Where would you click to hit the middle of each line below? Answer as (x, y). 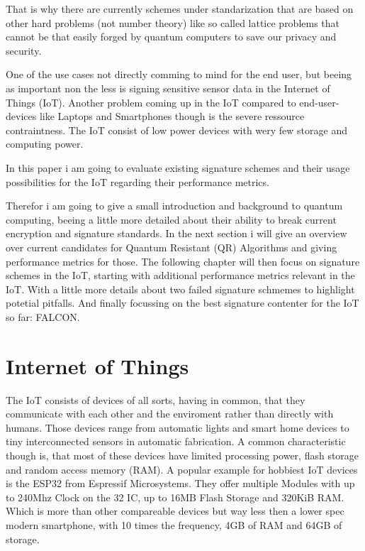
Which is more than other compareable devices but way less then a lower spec (175, 511)
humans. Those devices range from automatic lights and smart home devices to (178, 427)
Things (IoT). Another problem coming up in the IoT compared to (151, 102)
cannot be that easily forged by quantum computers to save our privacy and (171, 37)
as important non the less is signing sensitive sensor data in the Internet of (168, 88)
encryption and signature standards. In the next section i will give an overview (176, 233)
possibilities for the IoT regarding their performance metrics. (137, 181)
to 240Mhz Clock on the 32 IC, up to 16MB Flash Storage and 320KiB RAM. (175, 497)
